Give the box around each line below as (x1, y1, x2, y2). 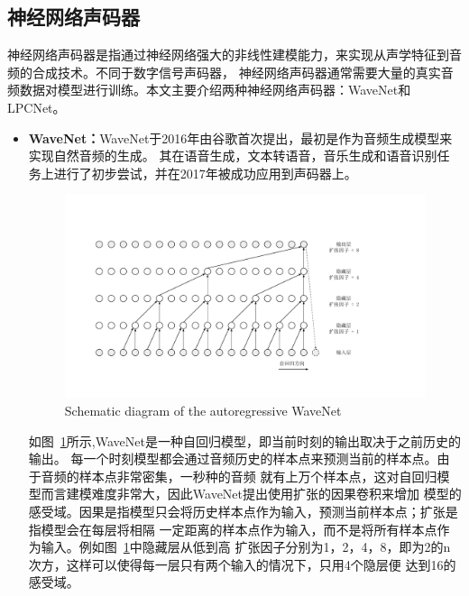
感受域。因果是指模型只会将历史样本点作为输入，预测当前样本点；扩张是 (28, 502, 458, 521)
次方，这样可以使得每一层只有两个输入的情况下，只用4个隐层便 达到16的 (28, 555, 456, 573)
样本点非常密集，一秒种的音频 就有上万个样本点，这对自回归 (78, 466, 437, 485)
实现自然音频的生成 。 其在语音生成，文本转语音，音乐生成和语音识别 (28, 146, 437, 165)
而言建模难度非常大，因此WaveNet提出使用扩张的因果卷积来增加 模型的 (41, 484, 462, 503)
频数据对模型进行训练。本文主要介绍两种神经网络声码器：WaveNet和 (7, 80, 411, 99)
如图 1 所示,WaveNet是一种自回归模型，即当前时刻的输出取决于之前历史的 (28, 431, 461, 450)
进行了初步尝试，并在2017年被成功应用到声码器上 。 (53, 163, 357, 182)
